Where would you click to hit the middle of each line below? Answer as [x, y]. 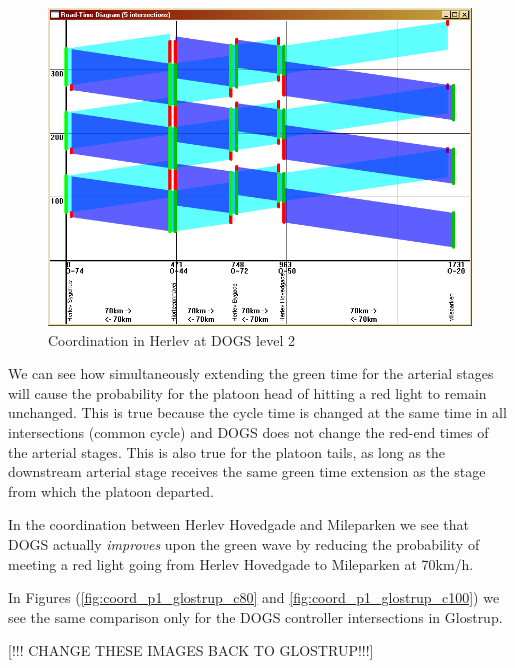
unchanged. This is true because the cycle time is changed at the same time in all [257, 412]
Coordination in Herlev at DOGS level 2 [171, 339]
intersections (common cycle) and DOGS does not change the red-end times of [248, 431]
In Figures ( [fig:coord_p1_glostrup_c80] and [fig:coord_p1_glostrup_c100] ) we [254, 597]
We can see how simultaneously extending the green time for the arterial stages [251, 373]
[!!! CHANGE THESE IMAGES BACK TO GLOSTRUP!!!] [191, 650]
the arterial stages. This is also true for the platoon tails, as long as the [227, 451]
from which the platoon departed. [111, 490]
